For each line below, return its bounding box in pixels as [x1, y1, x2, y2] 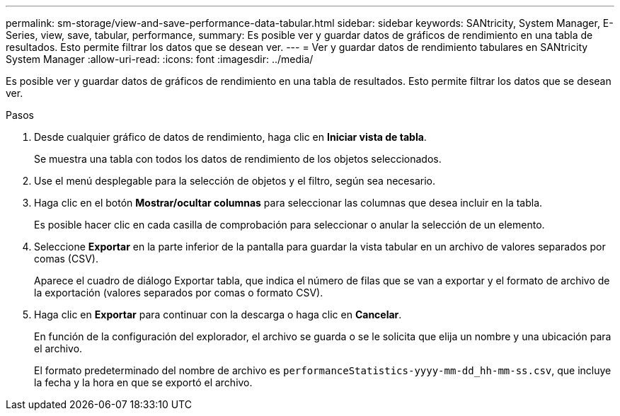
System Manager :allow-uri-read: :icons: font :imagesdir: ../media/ [6, 53, 314, 65]
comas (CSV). [34, 253, 98, 265]
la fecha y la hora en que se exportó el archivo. [34, 376, 253, 388]
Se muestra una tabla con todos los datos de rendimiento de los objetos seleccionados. [34, 153, 442, 165]
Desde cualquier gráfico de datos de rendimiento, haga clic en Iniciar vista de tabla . [34, 131, 427, 143]
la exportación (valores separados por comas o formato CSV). [34, 287, 323, 299]
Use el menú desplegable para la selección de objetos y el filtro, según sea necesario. [34, 175, 435, 187]
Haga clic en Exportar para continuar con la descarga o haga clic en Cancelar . [34, 308, 402, 320]
